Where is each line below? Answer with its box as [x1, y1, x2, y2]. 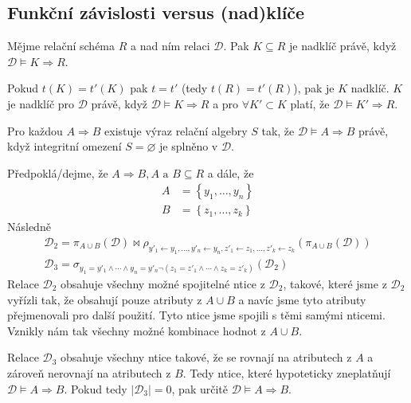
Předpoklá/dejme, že [7, 164, 108, 181]
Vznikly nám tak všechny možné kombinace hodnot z [7, 322, 266, 338]
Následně [7, 218, 51, 235]
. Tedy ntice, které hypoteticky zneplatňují [182, 364, 391, 381]
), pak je [293, 80, 335, 96]
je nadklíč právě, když [289, 37, 397, 54]
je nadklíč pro [7, 95, 75, 112]
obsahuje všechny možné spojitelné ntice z [61, 276, 265, 292]
